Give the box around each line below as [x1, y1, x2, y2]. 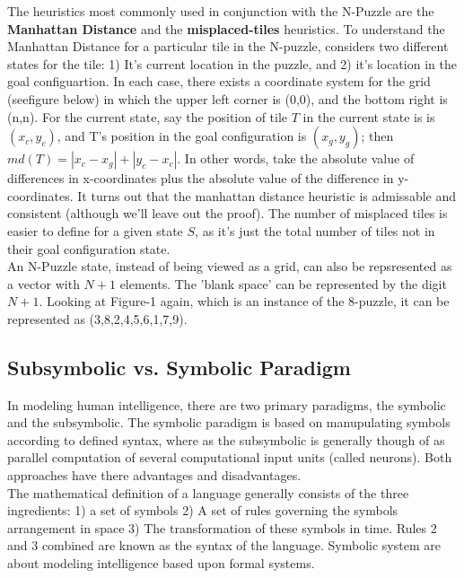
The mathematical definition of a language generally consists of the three [7, 483, 409, 502]
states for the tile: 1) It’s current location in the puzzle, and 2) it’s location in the [7, 54, 457, 73]
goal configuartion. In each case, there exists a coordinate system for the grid [7, 72, 431, 91]
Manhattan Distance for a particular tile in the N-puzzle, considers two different [7, 37, 449, 56]
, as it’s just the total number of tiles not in [195, 221, 435, 240]
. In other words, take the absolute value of [177, 149, 415, 168]
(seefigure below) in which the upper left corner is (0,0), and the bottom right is [7, 89, 448, 108]
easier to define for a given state [7, 221, 183, 240]
